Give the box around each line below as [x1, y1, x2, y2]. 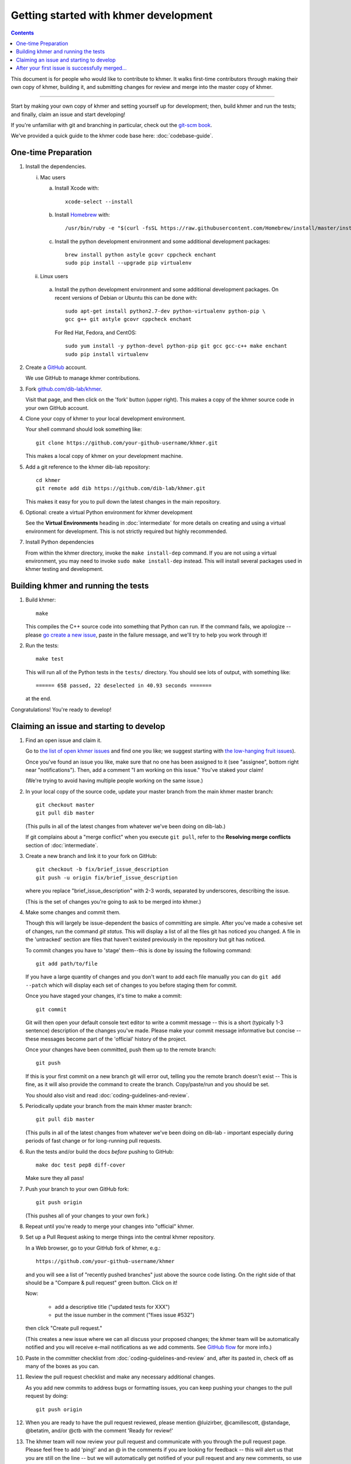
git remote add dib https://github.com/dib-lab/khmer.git [36, 485, 206, 492]
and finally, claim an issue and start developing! [11, 111, 126, 118]
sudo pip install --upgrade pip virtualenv [65, 259, 192, 266]
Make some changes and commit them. [25, 909, 121, 916]
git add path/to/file [36, 960, 98, 967]
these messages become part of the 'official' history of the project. [25, 1035, 187, 1042]
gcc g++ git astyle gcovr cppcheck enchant [65, 316, 192, 323]
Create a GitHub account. [25, 364, 87, 371]
